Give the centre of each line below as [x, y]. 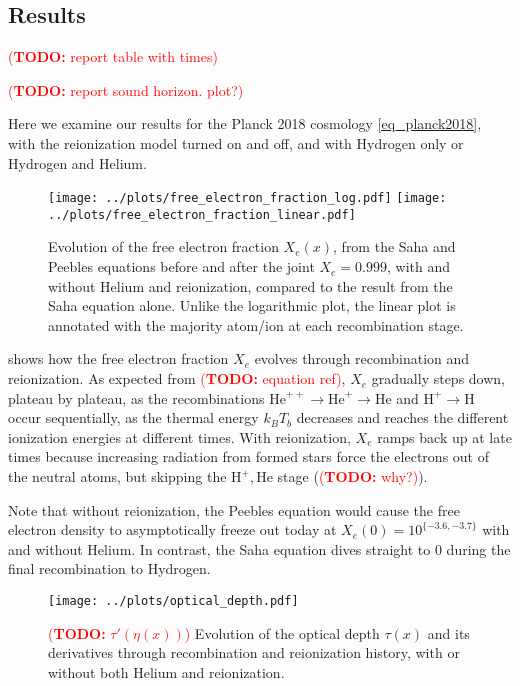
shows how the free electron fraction [118, 358]
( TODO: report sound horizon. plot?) [126, 89]
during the [478, 548]
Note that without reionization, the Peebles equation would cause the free [234, 509]
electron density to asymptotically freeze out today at [172, 529]
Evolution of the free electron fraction [163, 246]
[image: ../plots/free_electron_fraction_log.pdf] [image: [247, 198]
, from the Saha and [394, 246]
